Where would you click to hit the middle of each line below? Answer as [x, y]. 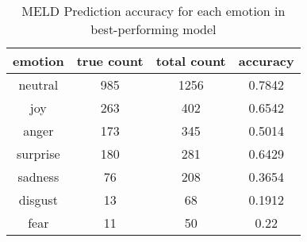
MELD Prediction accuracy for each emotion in [153, 11]
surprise [38, 154]
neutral [38, 85]
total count [191, 61]
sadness [38, 177]
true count [110, 61]
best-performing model [153, 29]
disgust [38, 200]
